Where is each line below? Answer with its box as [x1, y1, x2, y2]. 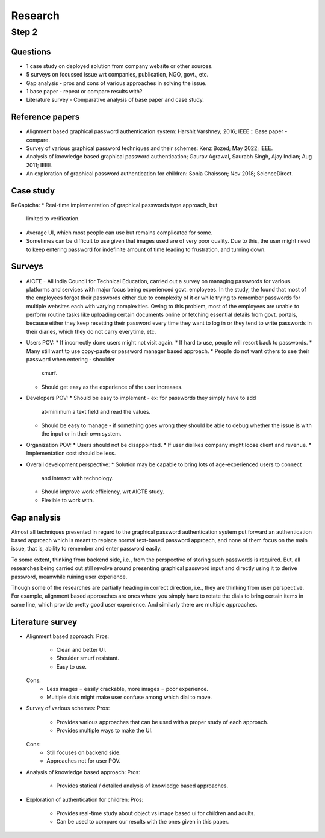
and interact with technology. [41, 474, 114, 481]
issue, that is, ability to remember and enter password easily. [11, 545, 162, 552]
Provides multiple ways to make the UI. [56, 727, 153, 734]
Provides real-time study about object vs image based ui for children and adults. [56, 809, 256, 816]
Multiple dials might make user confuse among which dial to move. [46, 693, 212, 701]
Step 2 [11, 27, 38, 37]
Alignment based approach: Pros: [26, 633, 110, 640]
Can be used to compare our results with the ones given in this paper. [56, 818, 229, 825]
